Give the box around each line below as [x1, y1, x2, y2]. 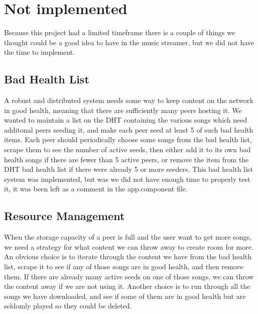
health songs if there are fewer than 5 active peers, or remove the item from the [4, 154, 249, 164]
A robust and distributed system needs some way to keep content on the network [4, 95, 253, 106]
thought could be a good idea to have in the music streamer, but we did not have [4, 37, 254, 47]
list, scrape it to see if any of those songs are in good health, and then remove [4, 261, 243, 272]
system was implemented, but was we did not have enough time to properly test [4, 173, 250, 184]
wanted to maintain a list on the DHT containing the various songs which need [4, 115, 247, 125]
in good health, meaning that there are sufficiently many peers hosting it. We [4, 104, 242, 115]
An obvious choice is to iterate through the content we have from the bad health [4, 251, 251, 262]
